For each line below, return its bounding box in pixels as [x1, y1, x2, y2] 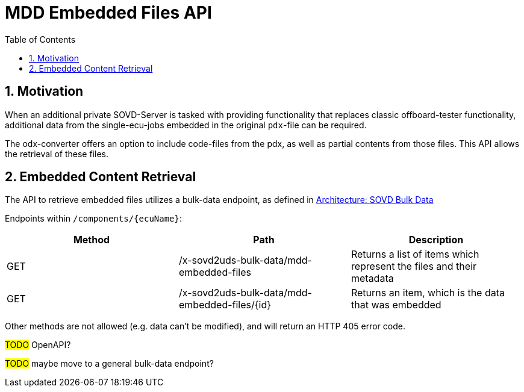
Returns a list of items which [351, 248, 479, 261]
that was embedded [351, 299, 441, 311]
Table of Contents [5, 34, 76, 45]
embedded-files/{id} [178, 299, 272, 311]
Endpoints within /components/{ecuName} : [5, 213, 182, 224]
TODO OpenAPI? [5, 340, 71, 350]
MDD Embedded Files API [5, 2, 212, 23]
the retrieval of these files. [5, 148, 108, 159]
